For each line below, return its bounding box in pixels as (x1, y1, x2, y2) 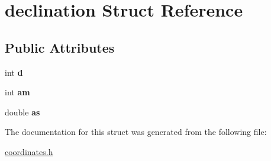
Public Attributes (5, 38, 115, 56)
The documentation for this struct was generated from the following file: (5, 125, 267, 138)
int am (5, 86, 30, 98)
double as (5, 105, 40, 118)
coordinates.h (5, 145, 53, 157)
